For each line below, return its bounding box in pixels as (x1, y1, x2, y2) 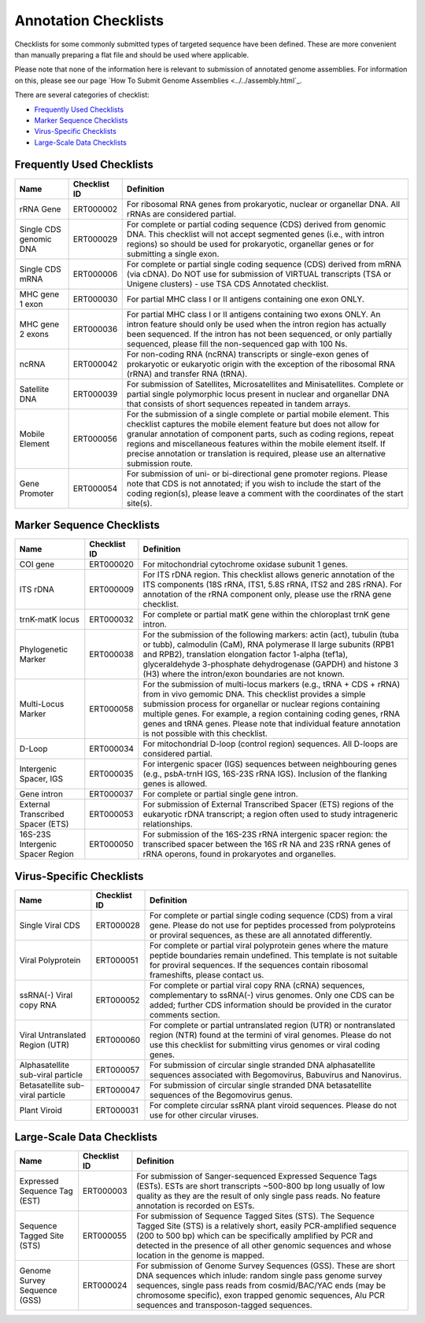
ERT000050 (89, 839, 134, 850)
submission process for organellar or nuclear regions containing (142, 699, 381, 710)
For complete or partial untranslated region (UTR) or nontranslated (150, 1019, 395, 1030)
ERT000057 (95, 1064, 140, 1075)
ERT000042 (72, 358, 118, 369)
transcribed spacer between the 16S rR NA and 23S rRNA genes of (142, 839, 391, 850)
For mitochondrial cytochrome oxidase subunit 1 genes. (142, 559, 348, 570)
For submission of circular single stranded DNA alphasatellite (150, 1059, 375, 1070)
